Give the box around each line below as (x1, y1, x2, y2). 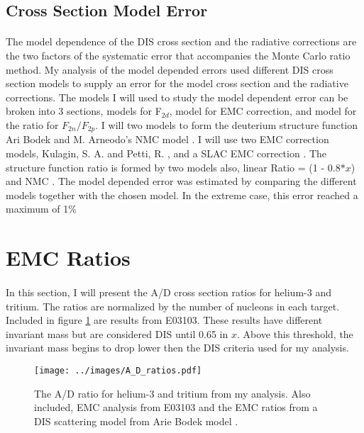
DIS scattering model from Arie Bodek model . (34, 413, 238, 428)
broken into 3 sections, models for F (6, 103, 162, 118)
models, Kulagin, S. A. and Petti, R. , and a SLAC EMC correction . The (6, 145, 327, 160)
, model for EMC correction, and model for (169, 103, 357, 118)
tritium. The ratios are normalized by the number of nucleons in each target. (6, 298, 340, 313)
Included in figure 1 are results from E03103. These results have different (6, 313, 323, 327)
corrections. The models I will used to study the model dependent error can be (6, 89, 348, 104)
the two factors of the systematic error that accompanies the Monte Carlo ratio (6, 47, 351, 62)
